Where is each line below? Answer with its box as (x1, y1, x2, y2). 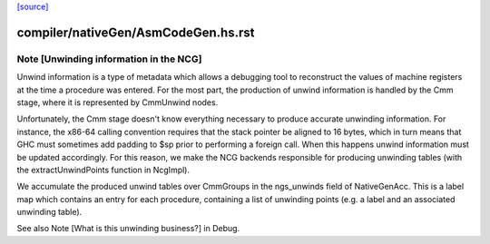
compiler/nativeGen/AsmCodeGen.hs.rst (16, 24, 255, 40)
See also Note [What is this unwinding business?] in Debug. (16, 223, 240, 234)
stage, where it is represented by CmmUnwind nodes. (16, 96, 219, 108)
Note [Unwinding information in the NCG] (16, 53, 202, 65)
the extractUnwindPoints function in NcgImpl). (16, 164, 191, 175)
